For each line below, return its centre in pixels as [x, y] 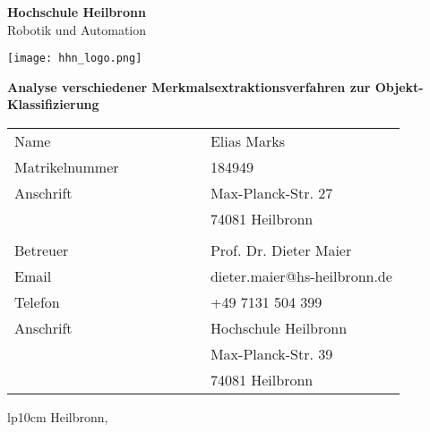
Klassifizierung [53, 104]
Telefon [37, 302]
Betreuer [42, 250]
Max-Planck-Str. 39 [271, 354]
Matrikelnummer [67, 167]
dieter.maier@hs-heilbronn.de [301, 276]
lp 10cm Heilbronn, [58, 417]
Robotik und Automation [77, 29]
